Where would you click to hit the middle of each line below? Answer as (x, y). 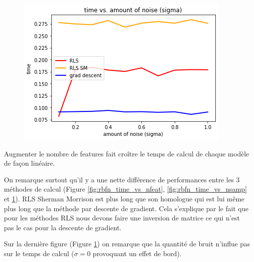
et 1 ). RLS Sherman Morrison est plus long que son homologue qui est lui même (124, 198)
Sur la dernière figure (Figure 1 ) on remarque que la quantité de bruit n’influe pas (127, 244)
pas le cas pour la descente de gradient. (63, 227)
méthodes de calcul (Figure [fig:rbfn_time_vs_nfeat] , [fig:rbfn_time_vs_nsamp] (126, 189)
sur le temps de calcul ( (39, 253)
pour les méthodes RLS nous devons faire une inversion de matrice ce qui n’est (122, 218)
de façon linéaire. (29, 163)
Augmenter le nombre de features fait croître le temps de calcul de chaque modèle (127, 153)
